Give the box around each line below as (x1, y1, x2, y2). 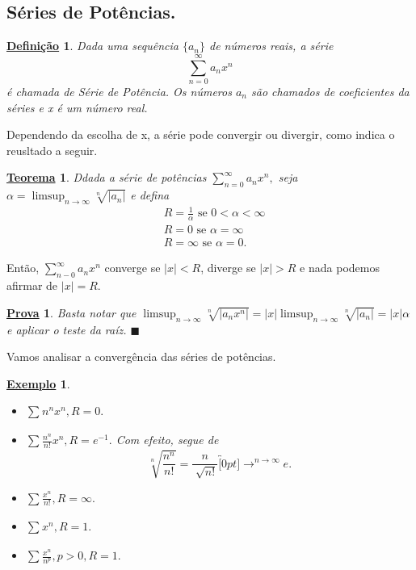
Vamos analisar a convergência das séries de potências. (6, 348, 276, 365)
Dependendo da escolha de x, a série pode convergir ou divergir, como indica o (6, 126, 395, 143)
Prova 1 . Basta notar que (6, 304, 137, 321)
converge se (104, 259, 161, 276)
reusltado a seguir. (6, 141, 98, 158)
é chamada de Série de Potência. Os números (6, 82, 232, 99)
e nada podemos (300, 259, 380, 276)
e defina (130, 187, 170, 203)
